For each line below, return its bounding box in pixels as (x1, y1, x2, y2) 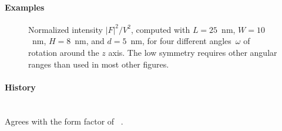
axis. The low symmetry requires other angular (108, 46, 277, 58)
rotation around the (28, 46, 99, 58)
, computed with (130, 23, 190, 35)
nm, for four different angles (130, 35, 231, 47)
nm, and (75, 35, 105, 47)
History (5, 80, 36, 93)
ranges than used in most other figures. (28, 58, 169, 70)
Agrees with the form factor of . (5, 115, 123, 127)
